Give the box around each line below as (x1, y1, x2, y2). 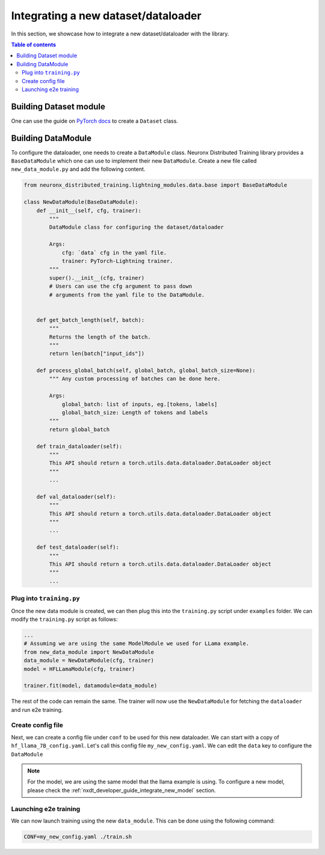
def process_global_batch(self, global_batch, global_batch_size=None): (36, 367, 256, 374)
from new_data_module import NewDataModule (23, 649, 155, 655)
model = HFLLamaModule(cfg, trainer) (23, 665, 135, 672)
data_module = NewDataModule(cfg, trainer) (23, 657, 155, 664)
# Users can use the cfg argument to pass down (49, 283, 193, 290)
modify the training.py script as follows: (11, 616, 118, 623)
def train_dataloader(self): (36, 443, 123, 449)
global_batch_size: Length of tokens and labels (61, 409, 208, 416)
